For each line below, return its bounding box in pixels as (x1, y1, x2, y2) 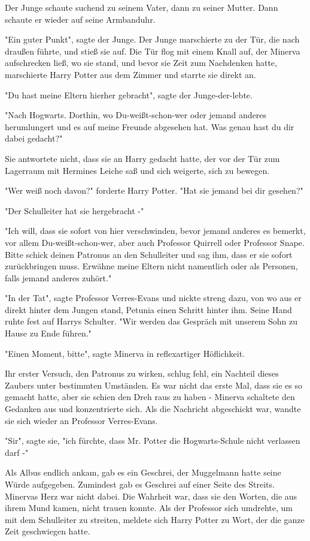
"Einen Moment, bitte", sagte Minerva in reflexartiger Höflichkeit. (5, 347, 245, 359)
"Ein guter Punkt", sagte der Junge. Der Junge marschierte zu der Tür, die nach (5, 33, 300, 46)
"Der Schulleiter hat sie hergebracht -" (5, 204, 144, 217)
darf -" (5, 446, 29, 458)
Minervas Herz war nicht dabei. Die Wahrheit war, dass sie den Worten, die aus (5, 489, 297, 502)
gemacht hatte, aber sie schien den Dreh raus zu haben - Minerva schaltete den (5, 390, 295, 403)
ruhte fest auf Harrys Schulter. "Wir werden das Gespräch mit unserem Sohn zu (5, 315, 298, 327)
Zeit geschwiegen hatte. (5, 525, 90, 537)
